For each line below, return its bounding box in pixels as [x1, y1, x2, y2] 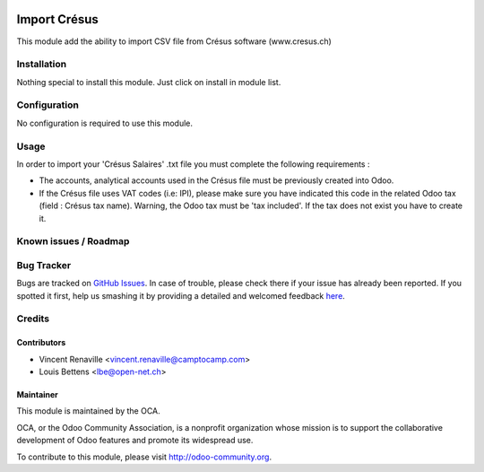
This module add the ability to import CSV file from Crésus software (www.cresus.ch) [16, 36, 332, 47]
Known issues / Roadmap [16, 235, 130, 248]
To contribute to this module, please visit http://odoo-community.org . [16, 451, 272, 462]
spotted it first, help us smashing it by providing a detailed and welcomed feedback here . [16, 290, 345, 301]
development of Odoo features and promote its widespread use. [16, 435, 254, 446]
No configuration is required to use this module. [16, 118, 193, 128]
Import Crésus [16, 12, 99, 27]
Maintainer [16, 389, 58, 399]
